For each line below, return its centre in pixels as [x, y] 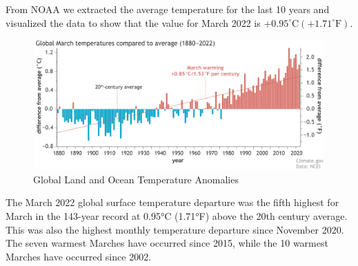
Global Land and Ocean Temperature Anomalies [136, 179]
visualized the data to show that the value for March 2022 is [133, 22]
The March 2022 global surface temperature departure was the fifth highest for [172, 202]
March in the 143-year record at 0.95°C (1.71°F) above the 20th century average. [177, 215]
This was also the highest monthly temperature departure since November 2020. [175, 229]
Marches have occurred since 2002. [79, 256]
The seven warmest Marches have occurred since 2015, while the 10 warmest [167, 243]
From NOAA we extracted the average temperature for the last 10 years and [168, 9]
